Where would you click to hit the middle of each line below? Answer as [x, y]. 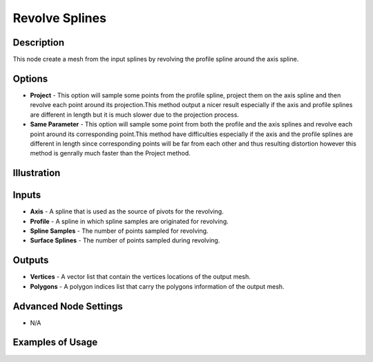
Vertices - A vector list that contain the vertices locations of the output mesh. [141, 277]
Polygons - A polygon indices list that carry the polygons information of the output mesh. [157, 286]
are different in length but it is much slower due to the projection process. [135, 115]
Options [30, 78]
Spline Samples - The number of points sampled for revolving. [119, 231]
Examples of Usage [55, 342]
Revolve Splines [60, 18]
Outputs [31, 260]
